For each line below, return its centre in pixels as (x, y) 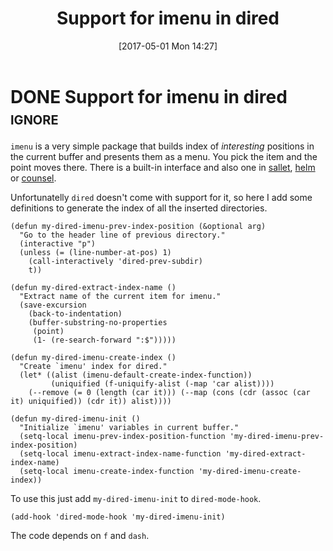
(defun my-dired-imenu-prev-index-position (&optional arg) (138, 226)
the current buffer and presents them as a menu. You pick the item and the (164, 156)
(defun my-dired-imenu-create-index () (93, 357)
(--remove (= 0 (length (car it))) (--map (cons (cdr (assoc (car (169, 392)
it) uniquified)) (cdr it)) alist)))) (91, 401)
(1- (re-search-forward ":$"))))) (104, 340)
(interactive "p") (58, 243)
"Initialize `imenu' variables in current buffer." (129, 427)
